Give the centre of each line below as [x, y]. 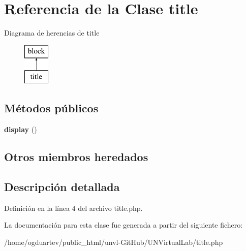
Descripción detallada [62, 186]
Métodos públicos [51, 108]
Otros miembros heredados [76, 157]
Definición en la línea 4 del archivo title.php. [73, 208]
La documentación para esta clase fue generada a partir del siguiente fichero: [124, 225]
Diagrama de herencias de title [52, 33]
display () [21, 129]
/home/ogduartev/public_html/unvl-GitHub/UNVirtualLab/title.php [114, 242]
